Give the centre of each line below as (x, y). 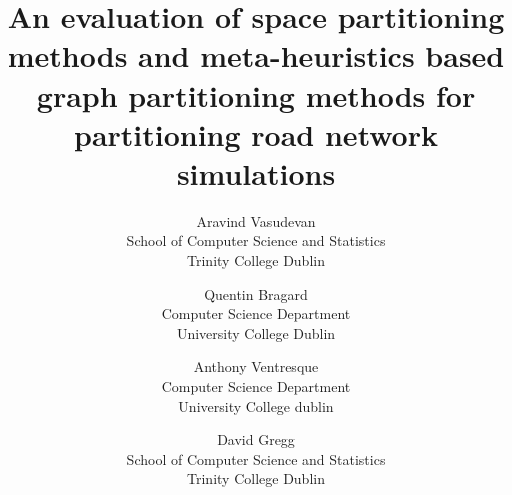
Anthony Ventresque (256, 366)
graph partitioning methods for (256, 94)
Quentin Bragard (256, 293)
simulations (256, 172)
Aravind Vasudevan (256, 220)
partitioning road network (255, 133)
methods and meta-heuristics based (256, 55)
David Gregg (256, 439)
